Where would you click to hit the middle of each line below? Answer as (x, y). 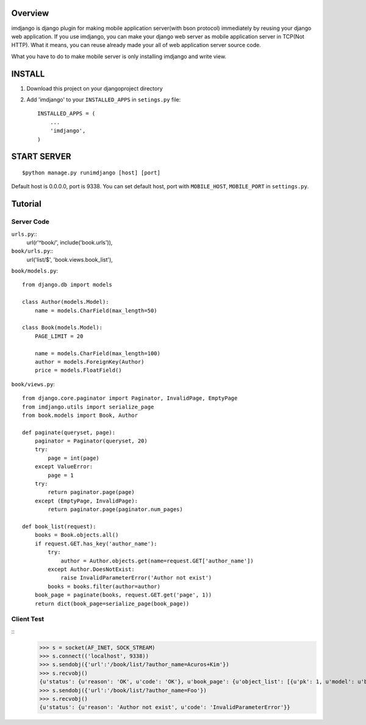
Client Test (28, 619)
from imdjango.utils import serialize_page (88, 407)
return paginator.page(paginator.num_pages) (115, 510)
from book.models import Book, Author (80, 415)
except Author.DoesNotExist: (91, 569)
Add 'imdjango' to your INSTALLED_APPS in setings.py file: (104, 99)
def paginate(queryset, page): (69, 432)
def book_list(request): (59, 527)
